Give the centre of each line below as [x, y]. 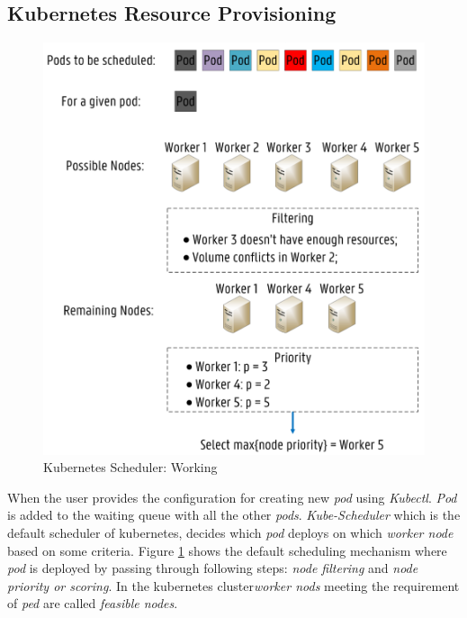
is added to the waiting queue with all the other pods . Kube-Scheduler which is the [234, 515]
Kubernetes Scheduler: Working [130, 467]
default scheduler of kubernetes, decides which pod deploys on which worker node [230, 533]
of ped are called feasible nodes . [93, 603]
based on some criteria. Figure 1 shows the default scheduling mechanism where [227, 550]
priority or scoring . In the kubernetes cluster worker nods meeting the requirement [233, 585]
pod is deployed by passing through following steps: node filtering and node [213, 568]
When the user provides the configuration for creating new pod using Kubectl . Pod [232, 497]
